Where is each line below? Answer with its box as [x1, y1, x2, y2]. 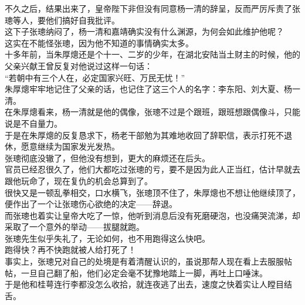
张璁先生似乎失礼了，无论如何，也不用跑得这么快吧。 [5, 232, 210, 244]
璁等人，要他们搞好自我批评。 [5, 13, 120, 26]
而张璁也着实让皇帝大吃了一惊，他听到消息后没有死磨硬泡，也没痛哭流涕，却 [5, 209, 300, 221]
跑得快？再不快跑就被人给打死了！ [5, 243, 136, 256]
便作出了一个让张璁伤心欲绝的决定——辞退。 [5, 198, 177, 210]
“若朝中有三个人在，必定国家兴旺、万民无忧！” [5, 71, 185, 83]
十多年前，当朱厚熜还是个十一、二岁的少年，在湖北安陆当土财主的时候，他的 [5, 48, 300, 60]
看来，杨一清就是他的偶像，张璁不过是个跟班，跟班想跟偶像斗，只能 [37, 106, 300, 118]
